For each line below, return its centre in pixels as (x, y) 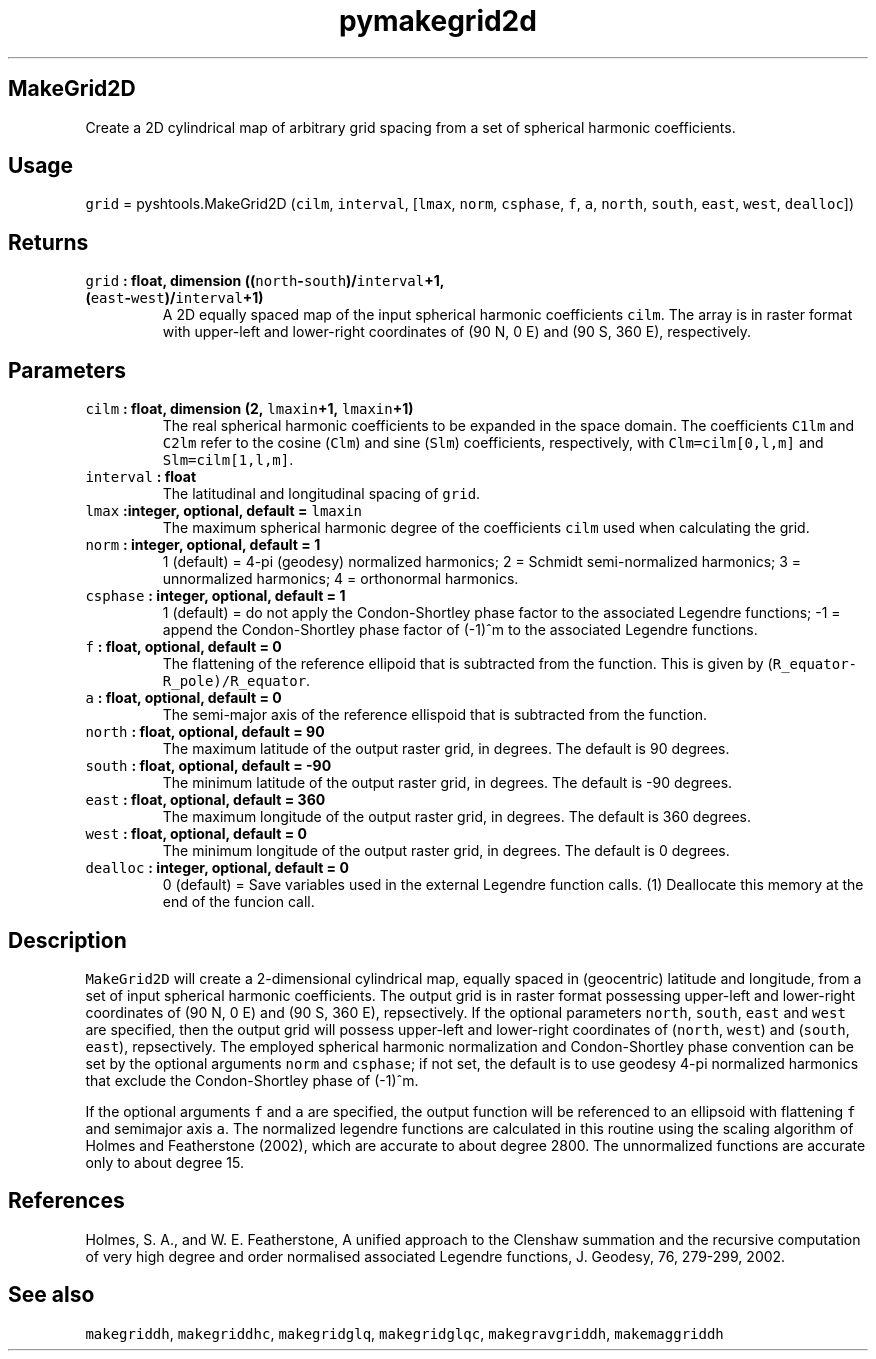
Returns (48, 242)
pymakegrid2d (438, 21)
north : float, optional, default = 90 (205, 732)
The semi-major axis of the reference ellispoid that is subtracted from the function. (435, 715)
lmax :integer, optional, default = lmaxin (224, 511)
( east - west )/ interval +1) (174, 298)
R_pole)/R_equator (234, 681)
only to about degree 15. (164, 1162)
